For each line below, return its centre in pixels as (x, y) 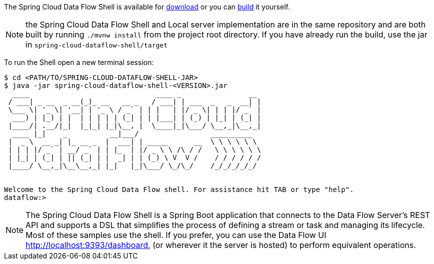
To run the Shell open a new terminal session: (79, 62)
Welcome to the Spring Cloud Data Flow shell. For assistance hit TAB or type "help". (179, 189)
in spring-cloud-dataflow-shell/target (96, 44)
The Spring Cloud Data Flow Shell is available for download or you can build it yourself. (147, 7)
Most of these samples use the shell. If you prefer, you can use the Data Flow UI (176, 235)
